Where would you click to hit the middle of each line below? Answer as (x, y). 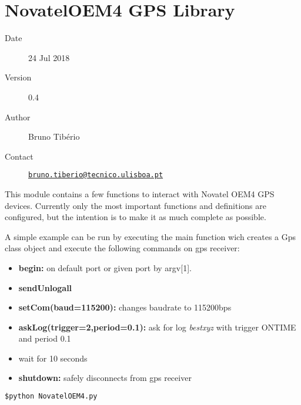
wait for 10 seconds (53, 358)
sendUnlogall (45, 287)
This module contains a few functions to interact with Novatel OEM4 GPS (140, 193)
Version (18, 77)
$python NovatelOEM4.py (51, 396)
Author (18, 117)
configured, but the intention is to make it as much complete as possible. (136, 217)
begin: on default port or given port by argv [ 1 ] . (105, 267)
